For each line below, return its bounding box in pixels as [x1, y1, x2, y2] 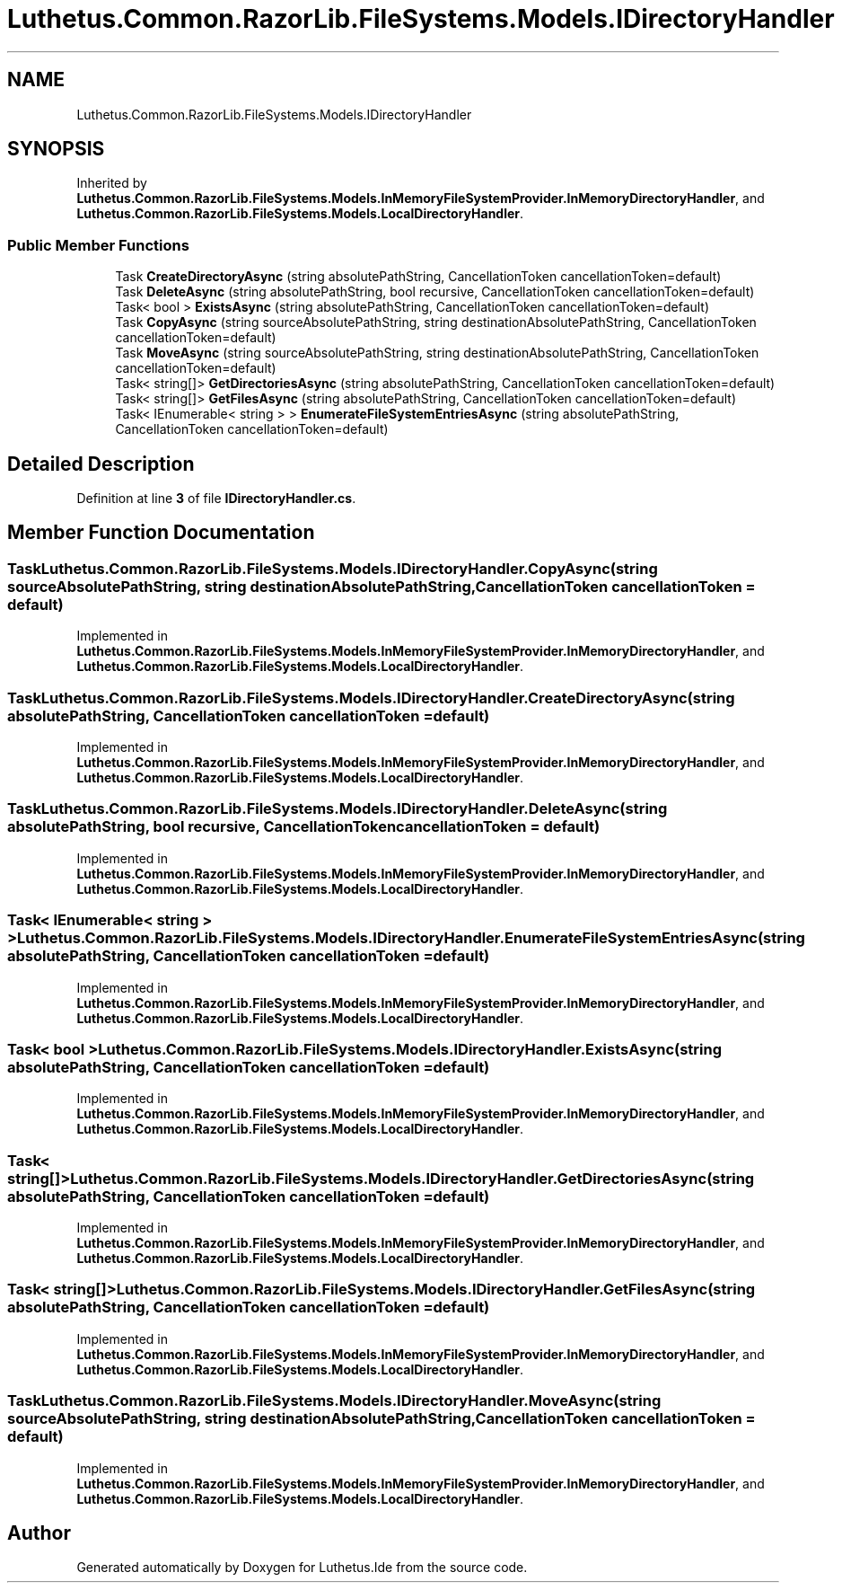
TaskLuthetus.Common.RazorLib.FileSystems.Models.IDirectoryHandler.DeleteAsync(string [7, 799, 668, 818]
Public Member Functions [7, 235, 189, 254]
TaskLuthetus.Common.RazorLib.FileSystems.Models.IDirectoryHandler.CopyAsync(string [7, 559, 658, 578]
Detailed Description [7, 452, 195, 475]
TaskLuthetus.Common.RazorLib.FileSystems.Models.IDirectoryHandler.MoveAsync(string [7, 1391, 662, 1410]
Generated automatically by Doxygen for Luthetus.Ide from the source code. [76, 1559, 528, 1576]
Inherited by [76, 175, 147, 191]
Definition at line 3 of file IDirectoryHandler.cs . [76, 490, 356, 507]
